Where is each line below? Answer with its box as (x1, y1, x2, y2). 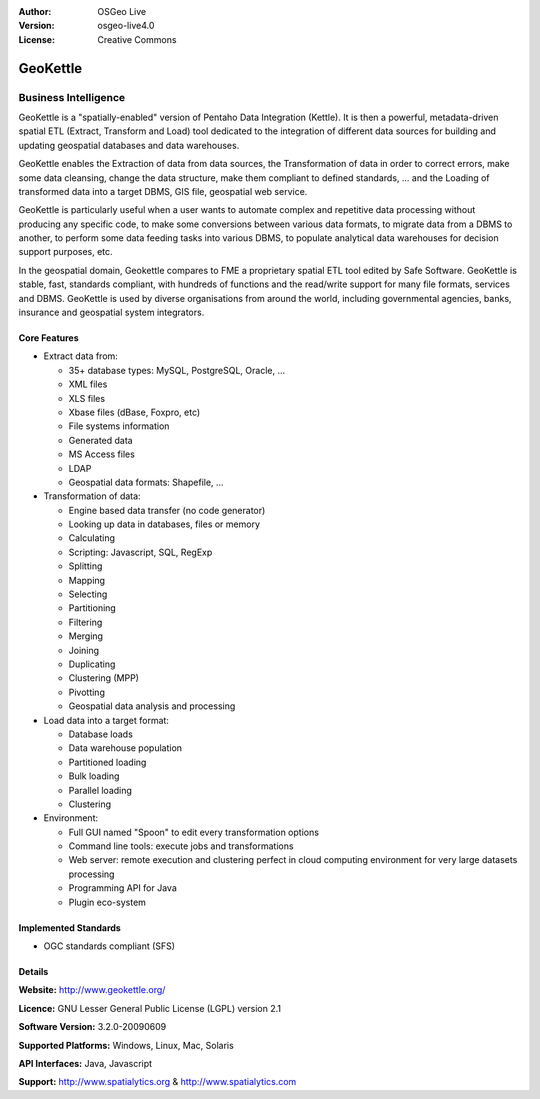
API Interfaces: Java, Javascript (18, 1057, 153, 1069)
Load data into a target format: (43, 714, 170, 726)
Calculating (68, 532, 115, 544)
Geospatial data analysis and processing (68, 700, 236, 712)
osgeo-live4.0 (97, 20, 155, 32)
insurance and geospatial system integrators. (18, 306, 205, 319)
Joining (68, 644, 100, 656)
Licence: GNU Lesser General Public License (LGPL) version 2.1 (18, 1002, 282, 1014)
